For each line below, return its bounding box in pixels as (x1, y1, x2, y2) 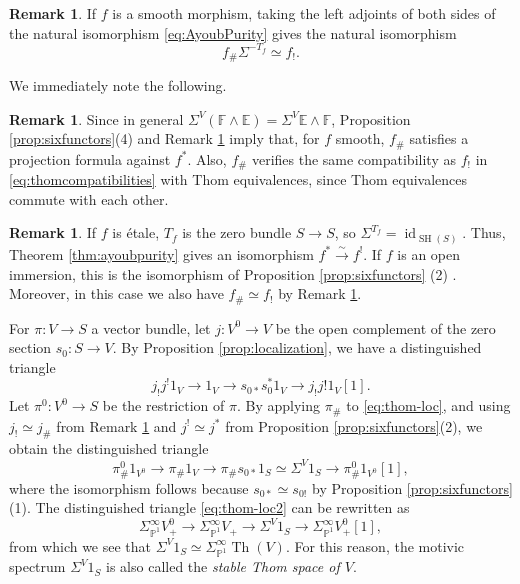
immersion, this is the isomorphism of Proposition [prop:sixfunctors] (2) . (9, 263, 457, 284)
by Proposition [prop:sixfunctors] (311, 477, 513, 498)
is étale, (112, 222, 160, 243)
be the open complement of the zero (275, 317, 496, 338)
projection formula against (9, 148, 171, 169)
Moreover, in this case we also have (9, 283, 224, 304)
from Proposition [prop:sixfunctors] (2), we (225, 415, 483, 436)
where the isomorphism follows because (9, 477, 249, 498)
